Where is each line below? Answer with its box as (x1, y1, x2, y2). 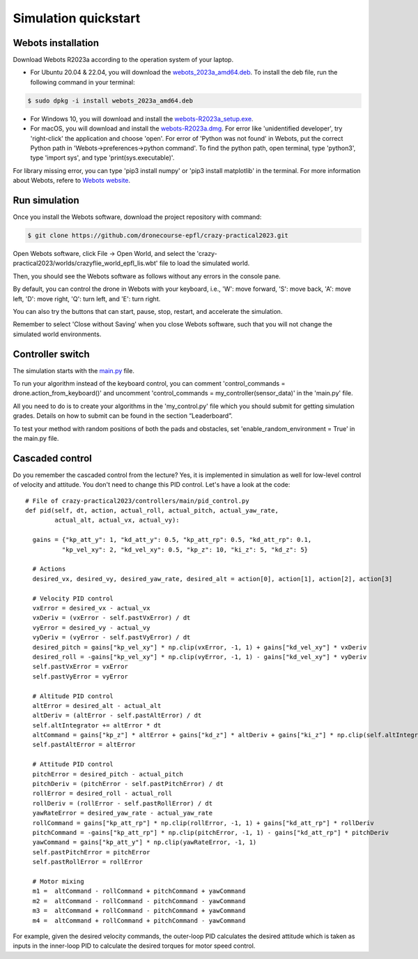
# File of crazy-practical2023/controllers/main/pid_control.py (25, 497, 250, 505)
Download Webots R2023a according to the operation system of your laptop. (13, 56, 233, 64)
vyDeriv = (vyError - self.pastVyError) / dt (32, 633, 191, 642)
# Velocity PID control (32, 594, 114, 603)
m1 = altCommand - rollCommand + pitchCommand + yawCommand (32, 887, 246, 896)
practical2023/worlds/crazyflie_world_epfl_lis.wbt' (13, 259, 158, 268)
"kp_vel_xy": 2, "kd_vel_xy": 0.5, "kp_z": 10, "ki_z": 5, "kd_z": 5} (61, 545, 309, 554)
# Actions (32, 565, 66, 573)
